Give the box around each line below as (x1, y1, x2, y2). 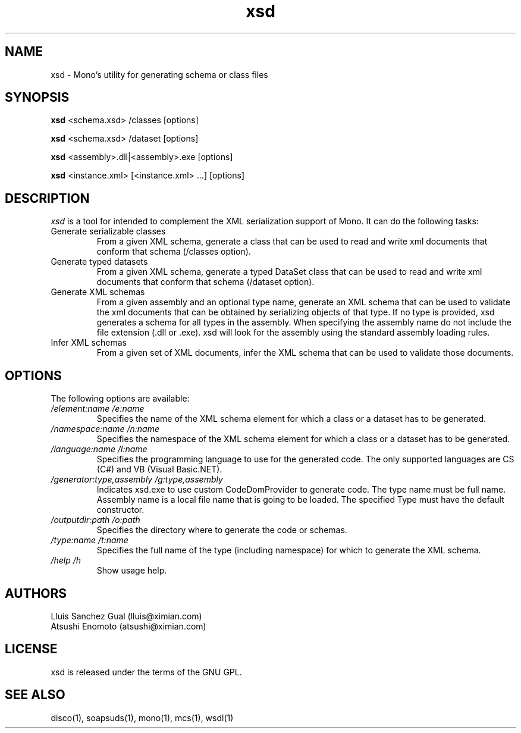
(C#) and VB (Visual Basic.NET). (96, 464, 222, 475)
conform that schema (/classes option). (96, 246, 251, 257)
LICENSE (5, 641, 58, 657)
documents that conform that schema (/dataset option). (96, 277, 315, 287)
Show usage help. (96, 565, 167, 576)
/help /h (51, 555, 81, 566)
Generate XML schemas (51, 287, 145, 297)
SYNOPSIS (5, 90, 70, 105)
